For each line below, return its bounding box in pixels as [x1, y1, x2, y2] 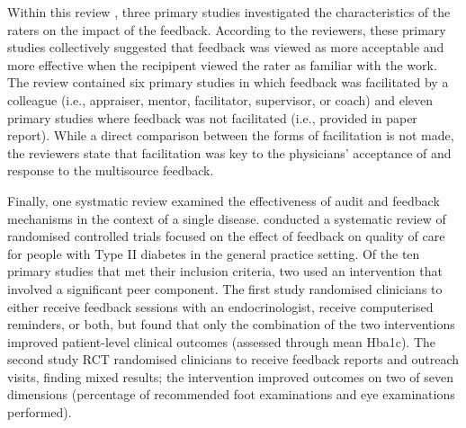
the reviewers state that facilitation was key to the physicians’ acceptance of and [7, 143, 452, 162]
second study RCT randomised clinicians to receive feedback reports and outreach [7, 350, 460, 369]
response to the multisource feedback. [7, 161, 214, 180]
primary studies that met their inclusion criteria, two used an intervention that [7, 262, 443, 281]
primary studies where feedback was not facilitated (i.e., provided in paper [7, 108, 417, 127]
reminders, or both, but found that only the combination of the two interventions [7, 315, 455, 334]
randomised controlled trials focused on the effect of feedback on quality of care [7, 227, 445, 245]
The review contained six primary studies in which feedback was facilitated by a [7, 73, 449, 92]
